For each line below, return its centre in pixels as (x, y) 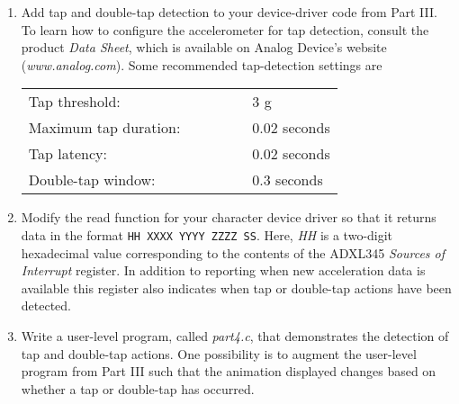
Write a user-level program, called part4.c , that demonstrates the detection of (235, 336)
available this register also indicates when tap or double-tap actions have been (236, 287)
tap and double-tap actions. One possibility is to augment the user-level (219, 353)
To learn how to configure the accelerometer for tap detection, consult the (225, 29)
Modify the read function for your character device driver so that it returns (229, 217)
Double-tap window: (92, 180)
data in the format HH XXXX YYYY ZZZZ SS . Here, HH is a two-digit (207, 234)
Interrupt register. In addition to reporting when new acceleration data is (223, 270)
